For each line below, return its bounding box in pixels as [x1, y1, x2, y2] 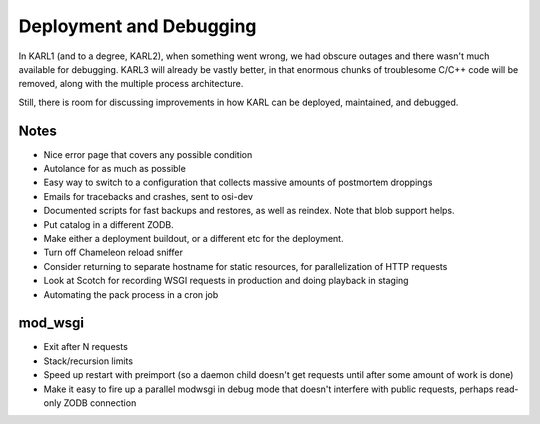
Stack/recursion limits [43, 355, 134, 367]
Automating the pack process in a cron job [43, 288, 219, 300]
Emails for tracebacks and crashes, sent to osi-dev [43, 190, 254, 202]
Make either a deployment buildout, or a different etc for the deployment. [43, 232, 344, 244]
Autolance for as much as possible [43, 163, 187, 175]
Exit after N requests [43, 341, 129, 353]
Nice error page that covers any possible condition [43, 148, 253, 160]
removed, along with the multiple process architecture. [18, 78, 244, 90]
